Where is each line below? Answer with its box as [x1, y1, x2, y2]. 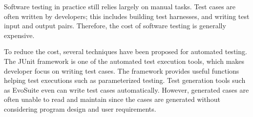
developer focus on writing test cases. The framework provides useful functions [4, 65, 239, 76]
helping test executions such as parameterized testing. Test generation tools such [4, 75, 246, 85]
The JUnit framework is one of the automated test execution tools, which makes [4, 56, 245, 66]
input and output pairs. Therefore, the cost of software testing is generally [4, 20, 226, 31]
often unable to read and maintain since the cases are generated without [4, 94, 220, 104]
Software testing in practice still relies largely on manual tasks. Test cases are [4, 1, 236, 11]
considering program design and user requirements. [4, 103, 156, 114]
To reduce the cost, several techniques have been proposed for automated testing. [4, 46, 247, 57]
